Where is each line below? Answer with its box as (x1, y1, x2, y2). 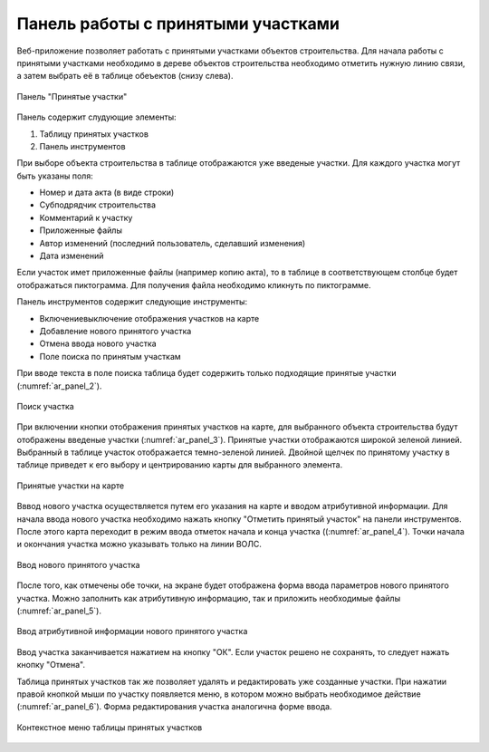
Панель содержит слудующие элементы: (16, 111, 177, 122)
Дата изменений (39, 250, 104, 262)
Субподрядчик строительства (39, 199, 157, 210)
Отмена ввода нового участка (39, 338, 158, 349)
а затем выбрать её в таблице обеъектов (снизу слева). (16, 71, 234, 82)
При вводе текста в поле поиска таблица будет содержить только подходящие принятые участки (16, 368, 397, 379)
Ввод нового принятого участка (16, 559, 140, 570)
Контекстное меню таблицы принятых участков (16, 721, 203, 733)
